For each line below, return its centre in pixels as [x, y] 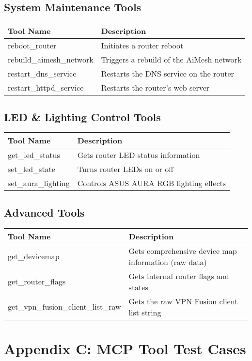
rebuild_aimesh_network [51, 60]
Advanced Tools [44, 212]
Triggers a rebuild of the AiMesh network [171, 60]
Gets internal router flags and [179, 276]
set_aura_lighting [39, 183]
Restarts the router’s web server [155, 88]
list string [145, 312]
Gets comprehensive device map [183, 251]
